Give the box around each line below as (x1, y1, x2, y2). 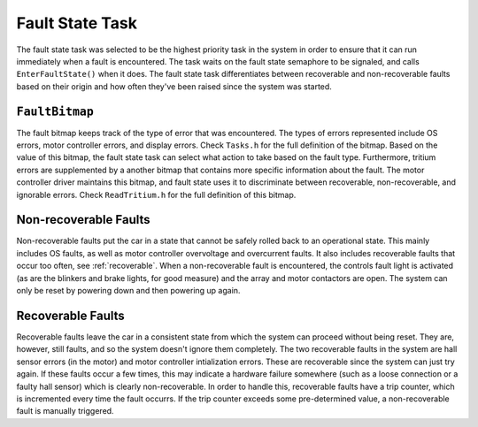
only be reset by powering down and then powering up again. (16, 286, 241, 296)
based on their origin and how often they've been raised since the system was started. (16, 80, 332, 92)
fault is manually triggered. (16, 406, 114, 416)
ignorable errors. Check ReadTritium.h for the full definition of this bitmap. (16, 189, 297, 200)
